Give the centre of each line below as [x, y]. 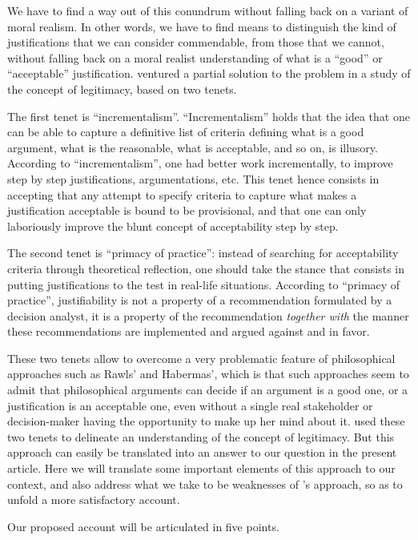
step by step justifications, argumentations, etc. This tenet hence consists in [193, 178]
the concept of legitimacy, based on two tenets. [122, 89]
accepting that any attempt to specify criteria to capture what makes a [182, 194]
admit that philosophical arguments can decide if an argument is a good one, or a [208, 390]
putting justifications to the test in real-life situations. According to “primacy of [204, 284]
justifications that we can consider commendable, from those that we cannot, [196, 42]
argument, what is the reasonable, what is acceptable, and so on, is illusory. [193, 147]
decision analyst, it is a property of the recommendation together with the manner [208, 315]
